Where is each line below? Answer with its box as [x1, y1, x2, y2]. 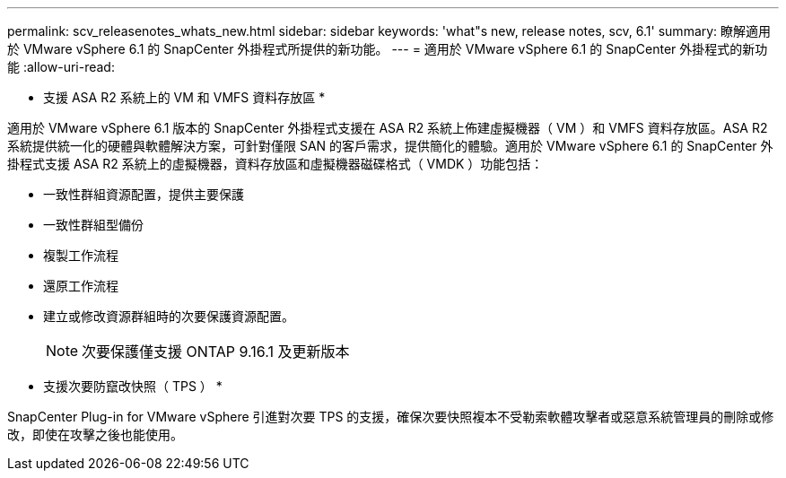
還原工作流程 [43, 278, 118, 293]
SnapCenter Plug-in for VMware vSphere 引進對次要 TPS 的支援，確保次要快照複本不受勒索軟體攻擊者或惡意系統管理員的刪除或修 [7, 409, 774, 424]
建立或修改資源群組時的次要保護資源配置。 [43, 309, 294, 324]
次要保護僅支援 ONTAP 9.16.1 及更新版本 [82, 343, 350, 361]
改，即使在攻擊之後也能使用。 [7, 427, 183, 442]
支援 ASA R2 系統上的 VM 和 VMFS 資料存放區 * [43, 90, 326, 105]
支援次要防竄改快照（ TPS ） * [43, 378, 223, 394]
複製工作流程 [43, 248, 118, 263]
